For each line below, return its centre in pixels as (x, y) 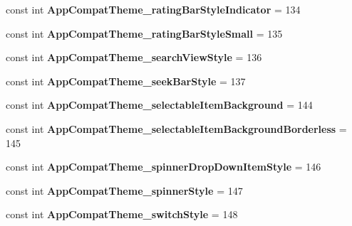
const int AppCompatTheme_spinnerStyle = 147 (124, 190)
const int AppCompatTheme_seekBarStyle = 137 (126, 81)
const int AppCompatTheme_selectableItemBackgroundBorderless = (176, 128)
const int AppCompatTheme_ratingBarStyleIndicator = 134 (153, 9)
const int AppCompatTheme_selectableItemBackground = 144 (159, 105)
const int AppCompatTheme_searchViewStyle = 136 (134, 57)
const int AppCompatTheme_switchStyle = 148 (122, 214)
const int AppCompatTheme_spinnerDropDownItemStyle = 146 (164, 167)
